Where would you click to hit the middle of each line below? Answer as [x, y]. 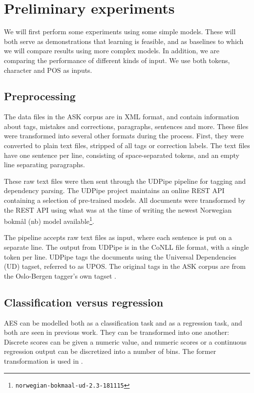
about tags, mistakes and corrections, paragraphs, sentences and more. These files [126, 126]
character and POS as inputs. [48, 70]
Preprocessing [40, 96]
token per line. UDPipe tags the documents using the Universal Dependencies [120, 256]
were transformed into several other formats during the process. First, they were [124, 136]
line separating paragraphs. [44, 164]
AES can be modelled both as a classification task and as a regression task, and [123, 322]
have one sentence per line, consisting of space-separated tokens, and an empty [122, 155]
